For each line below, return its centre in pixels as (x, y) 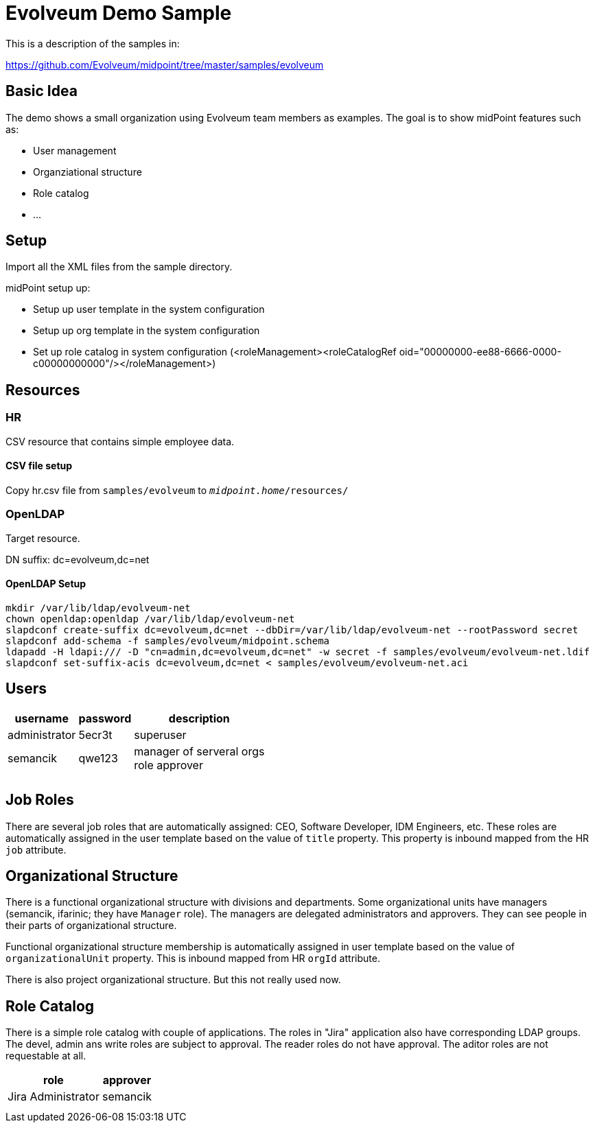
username (42, 718)
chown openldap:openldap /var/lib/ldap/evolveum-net (150, 619)
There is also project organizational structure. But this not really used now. (173, 980)
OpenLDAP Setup (46, 584)
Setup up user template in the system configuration (149, 309)
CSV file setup (39, 466)
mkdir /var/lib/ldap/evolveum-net (98, 608)
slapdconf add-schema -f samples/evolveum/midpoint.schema (168, 641)
